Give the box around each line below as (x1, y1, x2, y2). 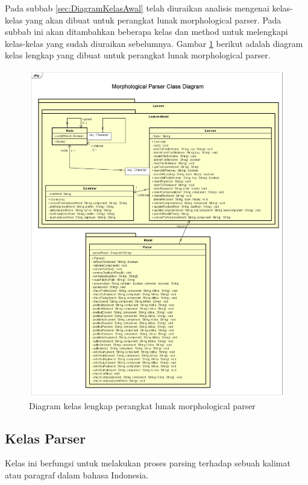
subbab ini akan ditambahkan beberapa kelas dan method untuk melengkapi (5, 25, 288, 38)
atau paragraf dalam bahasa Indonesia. (5, 469, 149, 481)
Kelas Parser (5, 428, 86, 447)
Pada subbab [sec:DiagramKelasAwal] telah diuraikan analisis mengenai (5, 2, 269, 14)
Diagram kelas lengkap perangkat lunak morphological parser (29, 399, 256, 412)
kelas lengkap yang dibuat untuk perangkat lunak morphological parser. (5, 49, 271, 61)
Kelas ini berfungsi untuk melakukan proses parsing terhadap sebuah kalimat (5, 457, 291, 469)
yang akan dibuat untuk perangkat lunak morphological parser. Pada (25, 13, 281, 26)
